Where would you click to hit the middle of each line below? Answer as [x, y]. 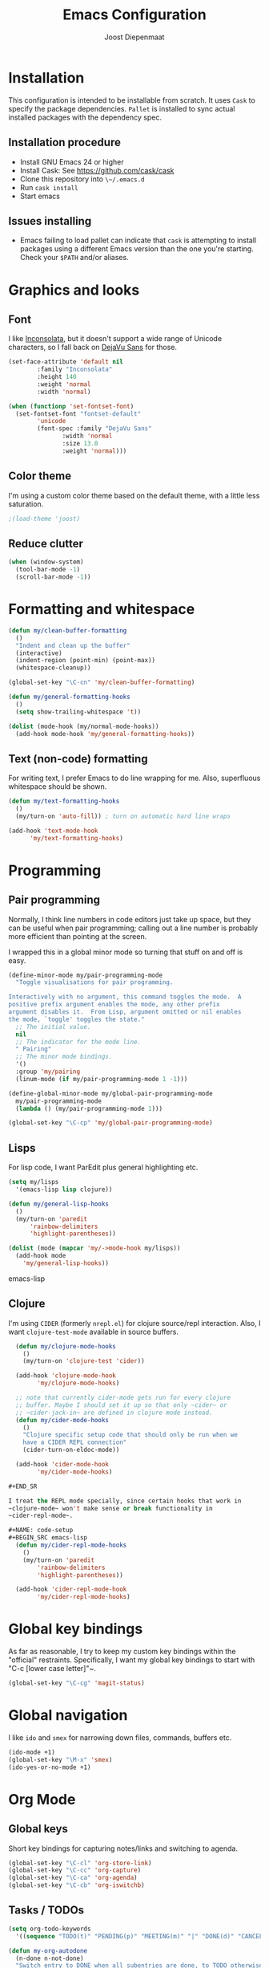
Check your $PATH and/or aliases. [74, 258]
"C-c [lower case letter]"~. [52, 1669]
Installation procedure [65, 142]
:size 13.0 [80, 444]
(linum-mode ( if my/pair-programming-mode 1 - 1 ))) [102, 1079]
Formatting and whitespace [102, 610]
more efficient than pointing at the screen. [78, 936]
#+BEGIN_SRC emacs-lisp [48, 1538]
